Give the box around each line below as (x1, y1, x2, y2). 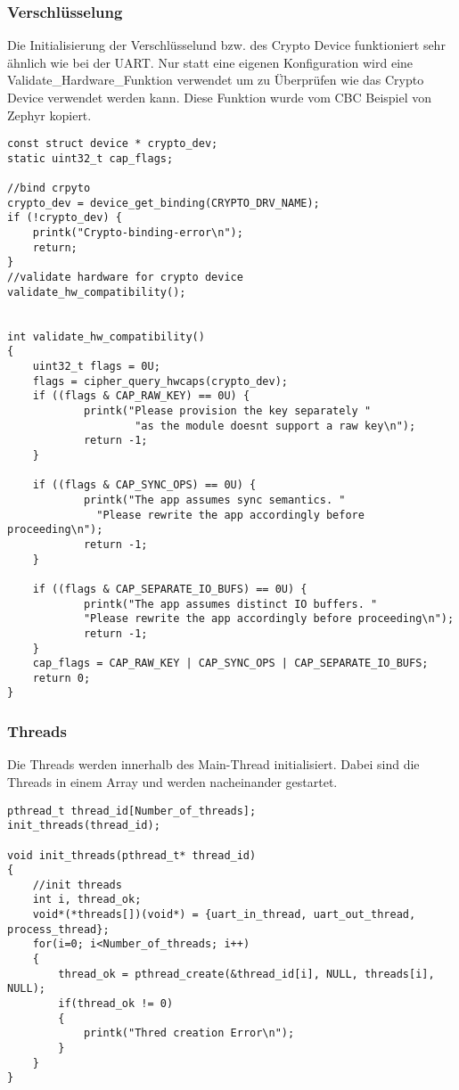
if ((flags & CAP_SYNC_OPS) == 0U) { (32, 479, 257, 492)
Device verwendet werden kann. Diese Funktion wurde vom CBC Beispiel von (7, 88, 432, 106)
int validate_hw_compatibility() (7, 330, 205, 343)
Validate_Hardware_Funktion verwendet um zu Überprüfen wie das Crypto (7, 70, 424, 89)
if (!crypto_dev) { (7, 211, 122, 225)
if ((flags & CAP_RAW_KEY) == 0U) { (32, 389, 250, 403)
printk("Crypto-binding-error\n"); (32, 226, 243, 240)
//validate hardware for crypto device (7, 271, 243, 284)
